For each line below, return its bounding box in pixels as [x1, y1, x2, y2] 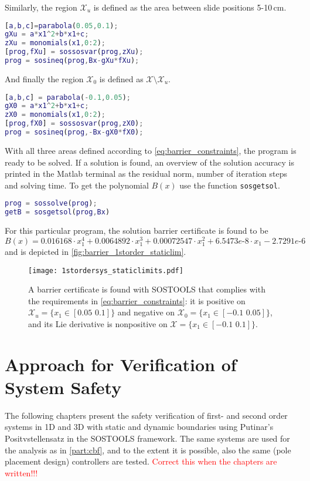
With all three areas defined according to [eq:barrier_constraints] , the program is [5, 144, 297, 156]
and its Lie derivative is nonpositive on [28, 317, 168, 329]
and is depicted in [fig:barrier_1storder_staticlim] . [5, 245, 186, 257]
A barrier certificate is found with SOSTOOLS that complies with [28, 283, 265, 295]
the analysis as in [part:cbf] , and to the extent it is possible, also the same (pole [5, 443, 291, 456]
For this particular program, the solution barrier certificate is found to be [5, 224, 268, 237]
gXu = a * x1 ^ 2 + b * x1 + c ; [5, 30, 89, 39]
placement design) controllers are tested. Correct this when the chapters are [5, 455, 277, 467]
